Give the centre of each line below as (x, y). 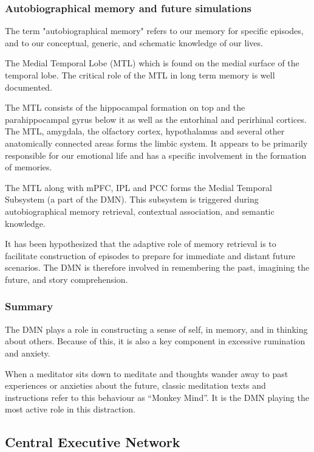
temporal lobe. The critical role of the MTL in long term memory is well (140, 75)
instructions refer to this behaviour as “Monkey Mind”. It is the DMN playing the (157, 397)
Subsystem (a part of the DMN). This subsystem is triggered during (132, 199)
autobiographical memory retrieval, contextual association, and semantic (140, 211)
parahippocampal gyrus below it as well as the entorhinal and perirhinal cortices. (156, 119)
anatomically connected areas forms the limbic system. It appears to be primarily (156, 143)
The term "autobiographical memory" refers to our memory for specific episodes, (154, 31)
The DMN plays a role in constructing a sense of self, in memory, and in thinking (156, 329)
